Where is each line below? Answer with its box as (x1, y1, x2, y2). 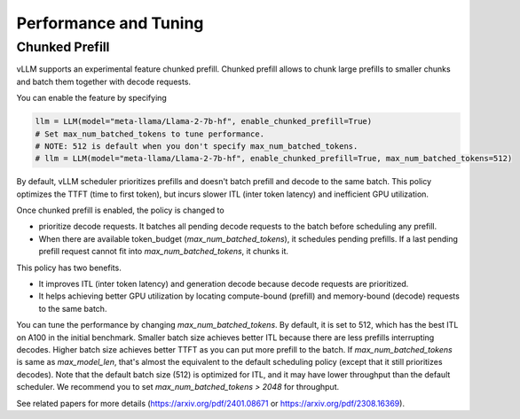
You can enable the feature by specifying (16, 93, 168, 104)
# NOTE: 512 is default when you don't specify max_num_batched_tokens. (35, 141, 358, 151)
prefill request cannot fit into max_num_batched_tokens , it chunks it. (38, 246, 288, 257)
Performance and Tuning (16, 13, 204, 33)
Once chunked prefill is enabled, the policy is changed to (16, 205, 225, 216)
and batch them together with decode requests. (16, 76, 191, 87)
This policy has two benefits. (16, 262, 122, 273)
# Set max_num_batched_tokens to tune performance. (35, 128, 265, 139)
